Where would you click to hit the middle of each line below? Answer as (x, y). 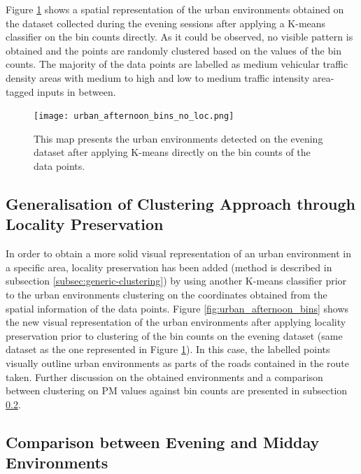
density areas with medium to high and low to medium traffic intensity (158, 77)
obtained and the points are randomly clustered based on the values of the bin (174, 50)
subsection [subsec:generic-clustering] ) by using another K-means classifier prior (176, 281)
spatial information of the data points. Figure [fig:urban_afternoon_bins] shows (177, 308)
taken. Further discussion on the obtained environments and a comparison (164, 376)
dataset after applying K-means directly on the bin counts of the (172, 152)
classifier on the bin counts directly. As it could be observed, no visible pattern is (179, 37)
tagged (20, 91)
